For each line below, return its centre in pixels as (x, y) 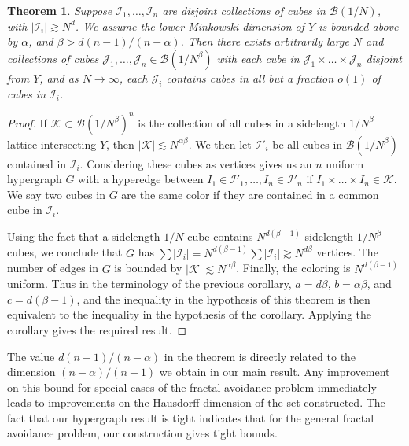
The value (31, 356)
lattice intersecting (52, 144)
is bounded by (148, 268)
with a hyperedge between (141, 179)
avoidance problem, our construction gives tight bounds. (142, 433)
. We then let (220, 144)
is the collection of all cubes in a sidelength (242, 122)
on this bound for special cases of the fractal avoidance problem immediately (192, 387)
